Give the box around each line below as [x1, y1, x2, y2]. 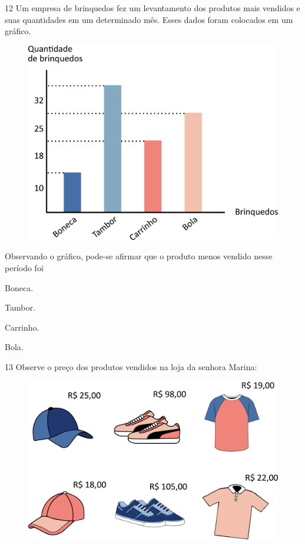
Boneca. [5, 281, 34, 294]
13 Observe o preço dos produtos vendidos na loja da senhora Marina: [5, 360, 257, 372]
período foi [5, 261, 44, 273]
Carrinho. [5, 321, 39, 333]
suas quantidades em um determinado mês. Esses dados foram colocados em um [5, 13, 293, 25]
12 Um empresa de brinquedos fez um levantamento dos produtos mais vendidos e [5, 2, 300, 14]
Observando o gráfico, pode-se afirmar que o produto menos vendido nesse [5, 250, 273, 262]
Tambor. [5, 301, 35, 314]
